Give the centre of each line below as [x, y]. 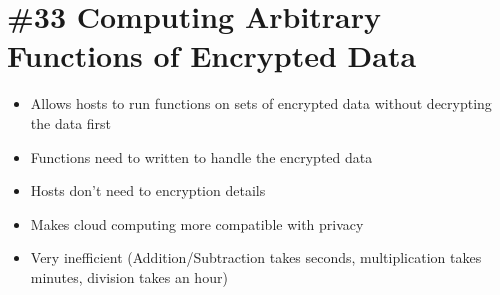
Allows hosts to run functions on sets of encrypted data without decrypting [261, 103]
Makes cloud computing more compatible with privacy [197, 223]
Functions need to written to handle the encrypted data [201, 156]
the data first [71, 122]
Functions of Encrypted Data [212, 55]
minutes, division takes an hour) [129, 276]
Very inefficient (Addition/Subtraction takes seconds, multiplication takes [256, 257]
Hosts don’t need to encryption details [148, 190]
